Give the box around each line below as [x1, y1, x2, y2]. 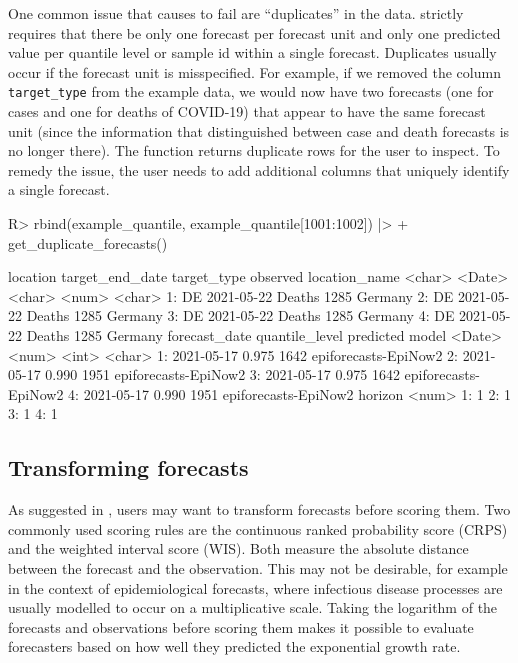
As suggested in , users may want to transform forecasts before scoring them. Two [8, 499, 511, 520]
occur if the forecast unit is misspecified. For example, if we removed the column [8, 61, 501, 82]
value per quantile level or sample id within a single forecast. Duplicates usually [8, 42, 497, 63]
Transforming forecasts [8, 452, 249, 483]
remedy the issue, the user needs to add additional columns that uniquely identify [8, 159, 510, 180]
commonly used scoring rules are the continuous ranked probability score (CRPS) [8, 518, 508, 539]
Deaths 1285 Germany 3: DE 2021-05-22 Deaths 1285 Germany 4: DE [26, 305, 455, 326]
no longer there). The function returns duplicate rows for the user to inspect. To [8, 140, 500, 161]
